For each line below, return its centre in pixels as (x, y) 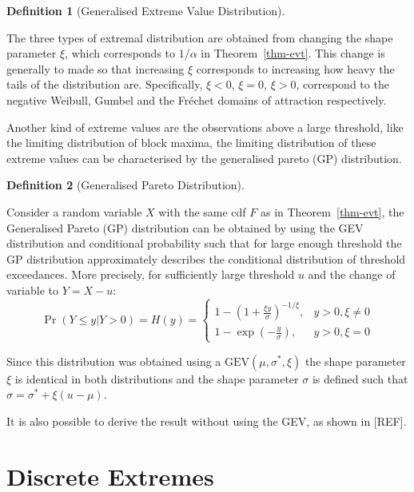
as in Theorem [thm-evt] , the (332, 211)
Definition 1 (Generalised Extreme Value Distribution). (146, 10)
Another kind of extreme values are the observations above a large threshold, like (205, 127)
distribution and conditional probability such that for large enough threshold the (204, 243)
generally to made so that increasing (96, 68)
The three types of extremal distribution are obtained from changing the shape (200, 37)
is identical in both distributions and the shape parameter (157, 378)
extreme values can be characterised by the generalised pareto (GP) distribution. (204, 158)
